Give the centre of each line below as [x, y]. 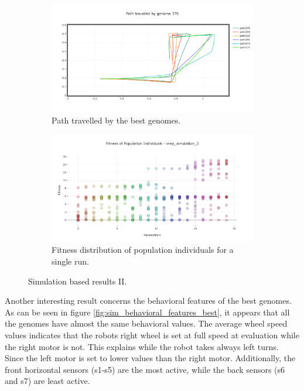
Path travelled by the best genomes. [116, 120]
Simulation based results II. [78, 281]
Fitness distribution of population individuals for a [143, 250]
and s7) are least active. [47, 381]
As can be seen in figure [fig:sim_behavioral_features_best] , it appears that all [147, 312]
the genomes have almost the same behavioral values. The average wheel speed [146, 323]
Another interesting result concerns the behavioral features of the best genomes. [148, 301]
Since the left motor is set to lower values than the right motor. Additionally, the [150, 358]
